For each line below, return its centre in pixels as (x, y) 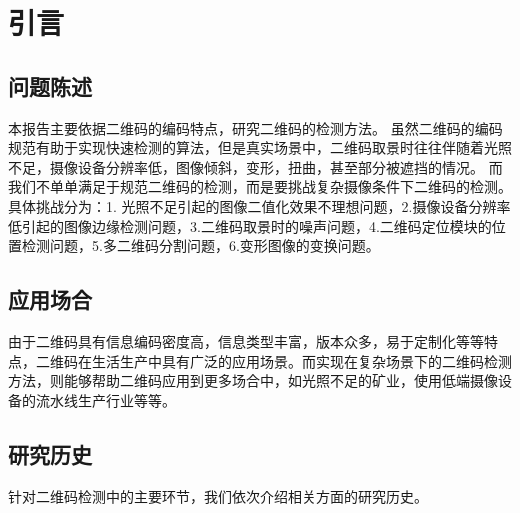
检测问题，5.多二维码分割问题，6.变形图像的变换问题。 (200, 245)
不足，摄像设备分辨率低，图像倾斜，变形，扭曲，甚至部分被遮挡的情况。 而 (255, 166)
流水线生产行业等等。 (105, 399)
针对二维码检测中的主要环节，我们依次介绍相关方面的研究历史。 (218, 495)
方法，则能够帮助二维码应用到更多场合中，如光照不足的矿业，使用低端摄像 (253, 380)
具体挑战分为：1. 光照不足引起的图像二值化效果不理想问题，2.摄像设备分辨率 (259, 205)
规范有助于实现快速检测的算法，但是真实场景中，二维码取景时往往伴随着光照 (260, 147)
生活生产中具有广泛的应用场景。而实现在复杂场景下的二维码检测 (301, 360)
